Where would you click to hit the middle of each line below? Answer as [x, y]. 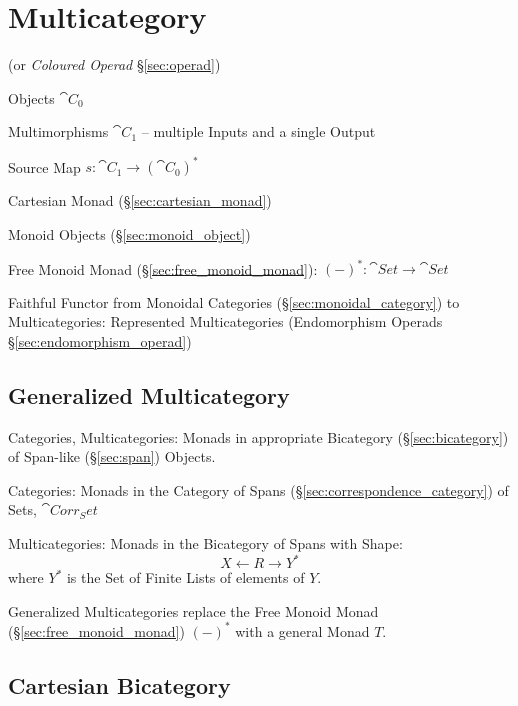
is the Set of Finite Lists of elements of [185, 577]
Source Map [44, 166]
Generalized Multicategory [149, 394]
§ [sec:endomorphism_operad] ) [100, 340]
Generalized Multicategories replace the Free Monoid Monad [193, 610]
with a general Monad [302, 630]
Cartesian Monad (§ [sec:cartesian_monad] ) [140, 200]
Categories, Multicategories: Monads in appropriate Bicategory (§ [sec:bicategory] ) [258, 436]
